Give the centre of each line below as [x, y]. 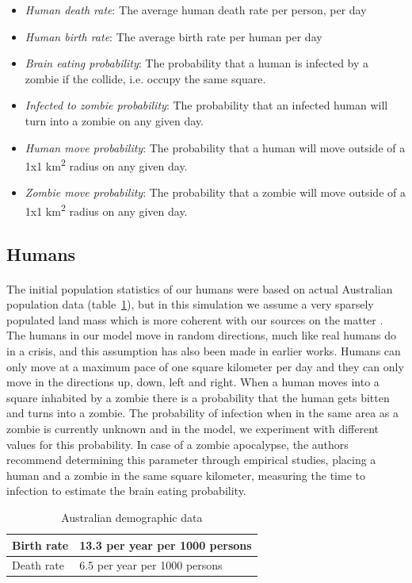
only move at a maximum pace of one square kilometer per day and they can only [205, 366]
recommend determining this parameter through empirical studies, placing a [191, 460]
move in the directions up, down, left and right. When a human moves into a [193, 382]
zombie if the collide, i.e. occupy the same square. [145, 78]
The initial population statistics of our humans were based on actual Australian [200, 288]
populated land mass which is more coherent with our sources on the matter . [195, 319]
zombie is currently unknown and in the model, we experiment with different [193, 428]
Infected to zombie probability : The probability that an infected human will [206, 105]
